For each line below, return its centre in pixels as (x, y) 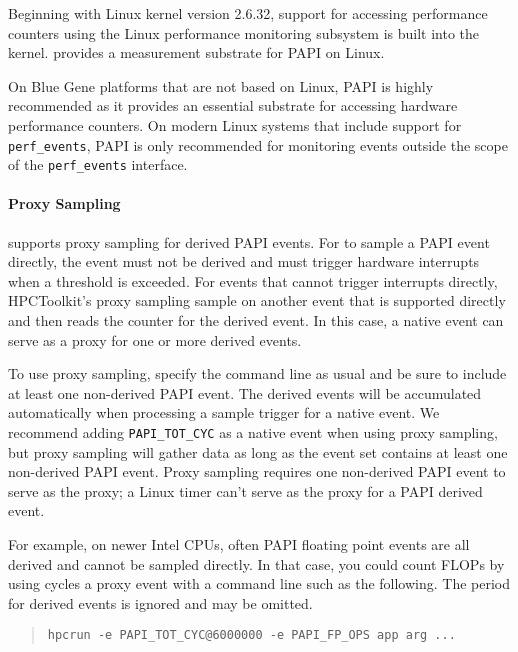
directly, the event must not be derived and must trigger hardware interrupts (244, 261)
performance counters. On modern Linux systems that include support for (235, 124)
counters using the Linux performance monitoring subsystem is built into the (244, 32)
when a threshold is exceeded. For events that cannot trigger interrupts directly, (253, 280)
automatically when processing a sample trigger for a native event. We (224, 412)
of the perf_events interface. (98, 164)
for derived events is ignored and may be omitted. (160, 602)
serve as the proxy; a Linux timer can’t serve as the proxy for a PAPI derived (245, 490)
